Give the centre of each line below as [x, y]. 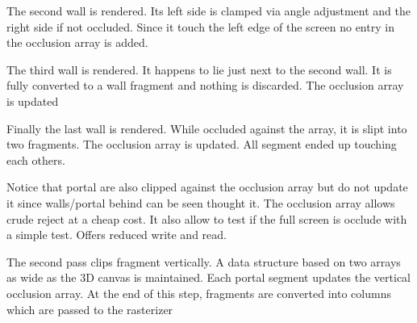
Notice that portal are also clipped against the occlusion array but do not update [207, 187]
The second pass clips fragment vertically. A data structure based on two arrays [204, 261]
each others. [36, 159]
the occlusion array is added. [77, 42]
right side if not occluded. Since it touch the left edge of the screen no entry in [200, 26]
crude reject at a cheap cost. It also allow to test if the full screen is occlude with [207, 218]
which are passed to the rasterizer [90, 309]
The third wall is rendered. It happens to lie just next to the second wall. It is [199, 69]
